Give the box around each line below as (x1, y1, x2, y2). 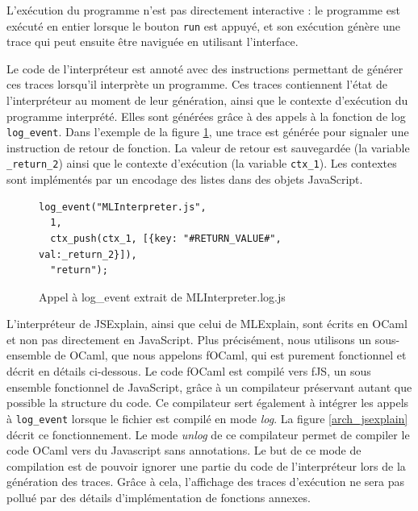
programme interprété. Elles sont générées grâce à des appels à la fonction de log (6, 107, 406, 124)
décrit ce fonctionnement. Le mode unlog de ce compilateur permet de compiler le (6, 426, 410, 442)
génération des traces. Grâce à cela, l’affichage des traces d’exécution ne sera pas (6, 473, 404, 490)
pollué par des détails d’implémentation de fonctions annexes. (6, 488, 311, 505)
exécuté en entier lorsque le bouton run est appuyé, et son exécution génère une (6, 17, 401, 34)
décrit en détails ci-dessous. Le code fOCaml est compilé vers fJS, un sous (6, 363, 371, 380)
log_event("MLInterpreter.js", (39, 201, 207, 213)
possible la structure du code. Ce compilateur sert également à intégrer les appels (6, 394, 409, 411)
